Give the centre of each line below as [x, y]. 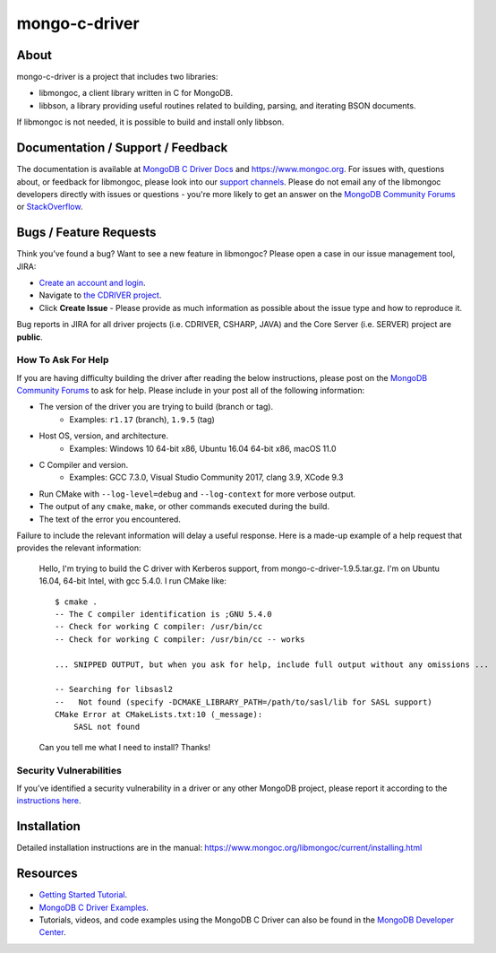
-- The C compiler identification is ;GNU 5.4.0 [163, 614]
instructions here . [49, 801]
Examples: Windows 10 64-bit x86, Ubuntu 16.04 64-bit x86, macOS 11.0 [203, 448]
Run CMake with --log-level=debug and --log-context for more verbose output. [197, 494]
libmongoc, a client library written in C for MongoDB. [136, 93]
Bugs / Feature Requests [86, 233]
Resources [47, 874]
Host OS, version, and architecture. [104, 436]
